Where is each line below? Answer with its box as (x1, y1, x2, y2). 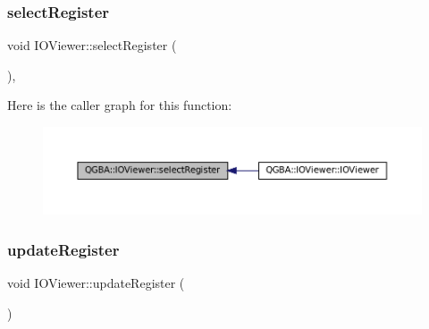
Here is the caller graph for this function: (7, 96, 232, 114)
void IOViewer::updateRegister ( (7, 273, 185, 291)
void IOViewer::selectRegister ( (7, 36, 177, 55)
